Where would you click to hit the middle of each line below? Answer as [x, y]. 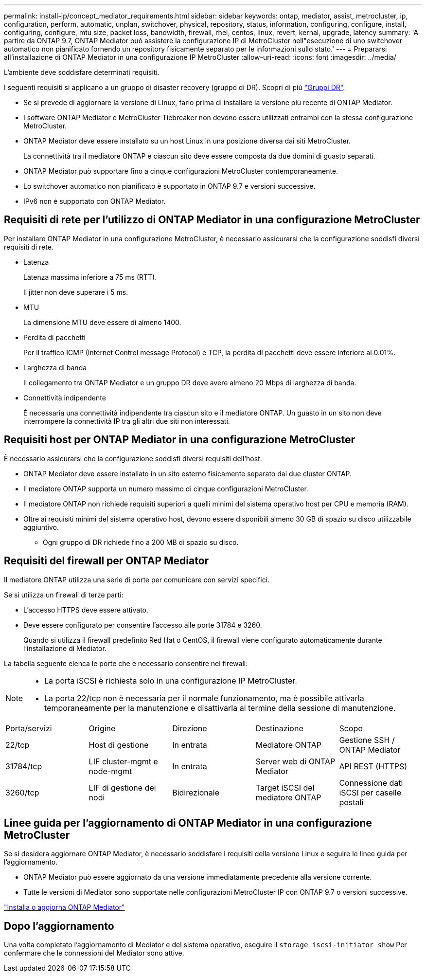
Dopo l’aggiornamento [59, 926]
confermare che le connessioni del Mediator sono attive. [94, 953]
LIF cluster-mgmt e [123, 761]
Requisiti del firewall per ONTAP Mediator [106, 561]
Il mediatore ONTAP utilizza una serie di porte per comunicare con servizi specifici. [137, 579]
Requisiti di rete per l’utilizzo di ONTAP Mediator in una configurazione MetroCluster [212, 220]
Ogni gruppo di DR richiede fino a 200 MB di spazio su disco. [141, 542]
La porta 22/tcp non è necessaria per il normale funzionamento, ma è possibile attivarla [204, 698]
